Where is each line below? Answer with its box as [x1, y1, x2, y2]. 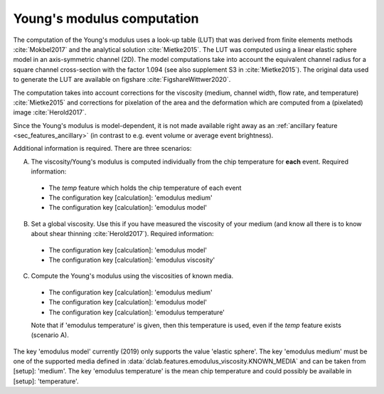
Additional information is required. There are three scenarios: [13, 144, 192, 153]
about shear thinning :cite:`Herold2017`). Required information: [31, 230, 214, 238]
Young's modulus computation [13, 11, 199, 26]
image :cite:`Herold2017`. [13, 108, 87, 117]
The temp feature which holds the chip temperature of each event [48, 183, 242, 192]
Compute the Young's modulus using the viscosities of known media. [31, 272, 234, 280]
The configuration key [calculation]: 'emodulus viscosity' [48, 255, 215, 264]
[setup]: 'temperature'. [13, 377, 79, 385]
